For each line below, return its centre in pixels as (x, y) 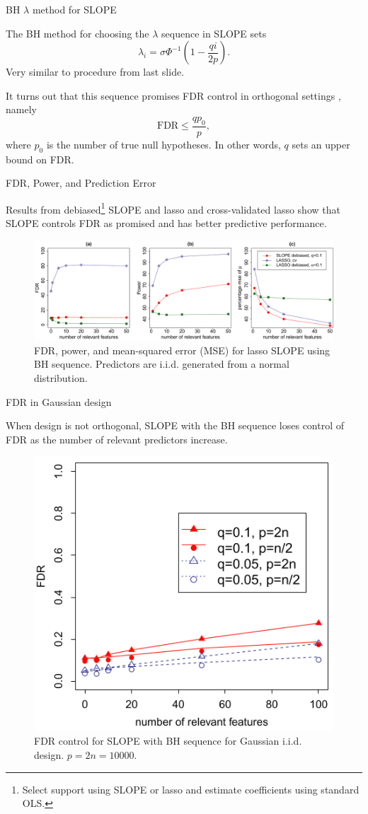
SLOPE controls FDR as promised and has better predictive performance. (166, 223)
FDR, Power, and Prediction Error (81, 183)
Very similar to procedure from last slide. (95, 72)
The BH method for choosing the (77, 33)
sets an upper (321, 144)
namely (21, 109)
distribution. (61, 378)
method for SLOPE (74, 9)
